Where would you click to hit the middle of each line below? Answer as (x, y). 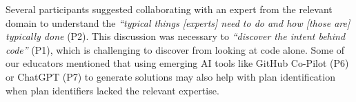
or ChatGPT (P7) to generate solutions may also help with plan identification (170, 76)
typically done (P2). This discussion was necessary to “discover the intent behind (176, 36)
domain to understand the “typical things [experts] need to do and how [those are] (178, 22)
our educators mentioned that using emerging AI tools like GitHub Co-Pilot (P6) (177, 63)
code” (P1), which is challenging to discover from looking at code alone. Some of (175, 49)
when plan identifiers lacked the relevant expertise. (112, 90)
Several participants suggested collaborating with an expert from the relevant (169, 9)
